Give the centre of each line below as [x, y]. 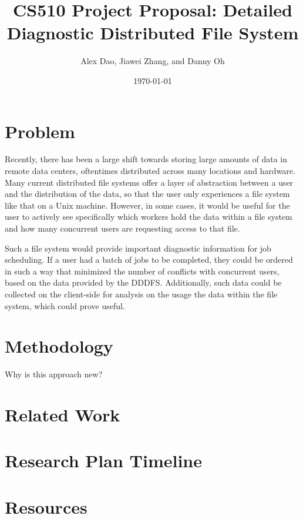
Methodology [59, 346]
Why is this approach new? [54, 374]
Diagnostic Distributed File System [153, 33]
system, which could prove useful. [65, 305]
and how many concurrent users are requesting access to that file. [122, 228]
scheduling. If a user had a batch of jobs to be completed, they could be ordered [149, 259]
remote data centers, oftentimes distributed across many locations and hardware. [150, 171]
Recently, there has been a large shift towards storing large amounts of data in [146, 159]
